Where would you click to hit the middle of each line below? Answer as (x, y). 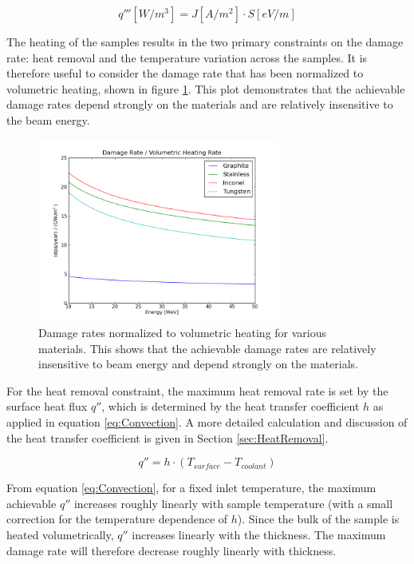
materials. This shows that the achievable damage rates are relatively (207, 348)
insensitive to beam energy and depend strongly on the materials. (198, 364)
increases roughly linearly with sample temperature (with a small (233, 503)
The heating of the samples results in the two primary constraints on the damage (205, 42)
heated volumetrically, (60, 534)
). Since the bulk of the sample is (318, 519)
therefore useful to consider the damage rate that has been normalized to (185, 73)
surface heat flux (47, 406)
